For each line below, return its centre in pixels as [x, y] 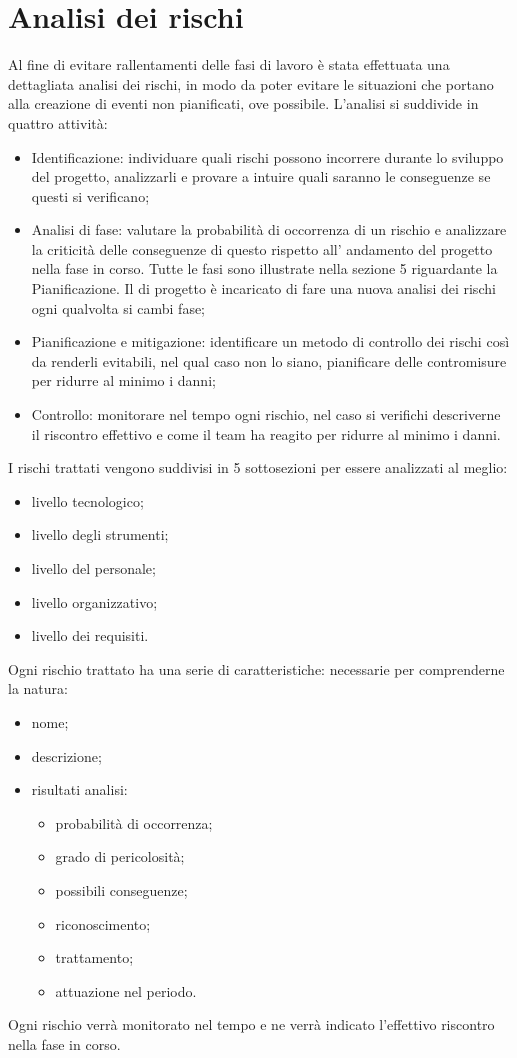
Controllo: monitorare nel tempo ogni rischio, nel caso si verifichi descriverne [266, 414]
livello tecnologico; [87, 500]
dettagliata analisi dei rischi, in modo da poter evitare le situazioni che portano [251, 83]
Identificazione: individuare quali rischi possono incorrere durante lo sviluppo [267, 156]
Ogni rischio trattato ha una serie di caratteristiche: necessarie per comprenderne [256, 668]
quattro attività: [58, 122]
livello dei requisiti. [90, 635]
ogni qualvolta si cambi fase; [118, 307]
